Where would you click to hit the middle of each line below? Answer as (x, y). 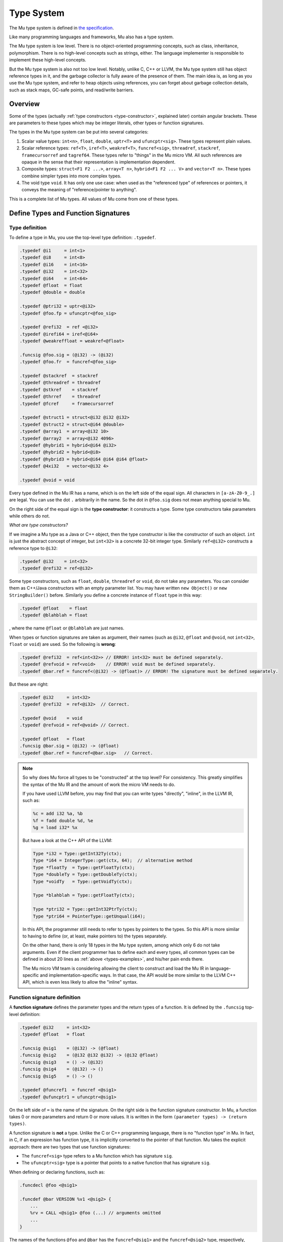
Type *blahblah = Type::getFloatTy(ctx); (84, 895)
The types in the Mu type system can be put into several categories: (79, 132)
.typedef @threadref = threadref (60, 383)
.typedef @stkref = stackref (59, 389)
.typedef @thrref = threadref (60, 397)
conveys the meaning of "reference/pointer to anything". (79, 190)
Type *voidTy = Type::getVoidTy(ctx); (83, 881)
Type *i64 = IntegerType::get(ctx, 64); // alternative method (113, 860)
